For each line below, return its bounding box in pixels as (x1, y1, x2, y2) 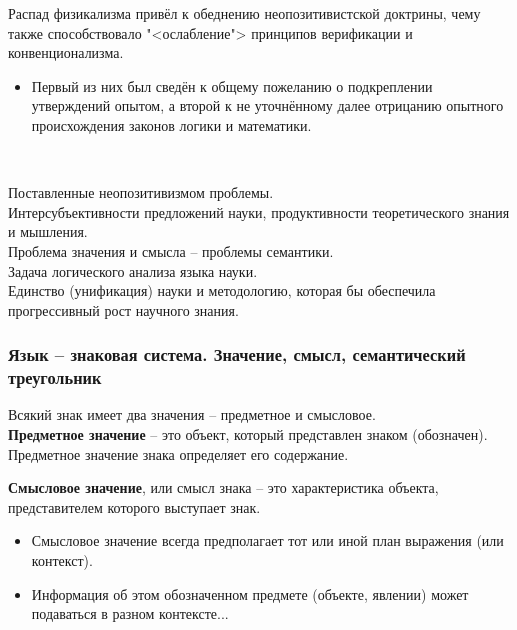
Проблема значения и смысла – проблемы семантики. (8, 240, 334, 261)
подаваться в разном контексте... (31, 603, 229, 624)
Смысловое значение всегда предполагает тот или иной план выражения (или (31, 530, 504, 551)
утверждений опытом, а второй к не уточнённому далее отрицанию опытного (31, 95, 504, 116)
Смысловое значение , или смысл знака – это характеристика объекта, (8, 477, 439, 498)
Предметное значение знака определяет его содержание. (8, 443, 349, 464)
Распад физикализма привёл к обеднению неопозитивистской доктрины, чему (8, 3, 481, 23)
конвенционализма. (8, 42, 124, 63)
